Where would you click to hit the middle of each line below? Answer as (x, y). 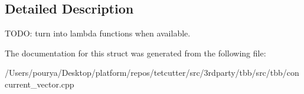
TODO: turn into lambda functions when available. (98, 33)
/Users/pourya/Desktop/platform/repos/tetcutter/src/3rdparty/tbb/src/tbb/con (152, 73)
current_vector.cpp (40, 84)
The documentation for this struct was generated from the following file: (135, 53)
